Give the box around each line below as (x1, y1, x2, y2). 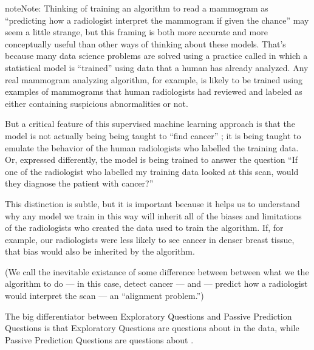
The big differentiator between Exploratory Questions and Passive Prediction (5, 309, 292, 322)
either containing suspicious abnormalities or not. (5, 97, 188, 109)
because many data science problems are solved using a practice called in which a (5, 49, 308, 62)
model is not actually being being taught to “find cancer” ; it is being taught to (5, 129, 301, 142)
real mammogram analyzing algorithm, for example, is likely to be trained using (5, 73, 302, 86)
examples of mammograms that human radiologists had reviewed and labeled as (5, 85, 302, 98)
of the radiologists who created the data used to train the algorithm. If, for (5, 221, 284, 234)
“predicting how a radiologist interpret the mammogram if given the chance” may (5, 13, 309, 26)
